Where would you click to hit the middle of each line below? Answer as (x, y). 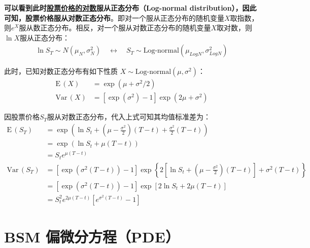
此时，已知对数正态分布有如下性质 (61, 71)
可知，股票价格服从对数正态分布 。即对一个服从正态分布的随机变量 (114, 17)
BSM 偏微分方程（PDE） (92, 236)
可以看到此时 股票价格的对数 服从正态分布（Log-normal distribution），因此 (130, 8)
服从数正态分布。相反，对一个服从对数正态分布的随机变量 (115, 28)
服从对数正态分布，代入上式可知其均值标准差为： (129, 117)
